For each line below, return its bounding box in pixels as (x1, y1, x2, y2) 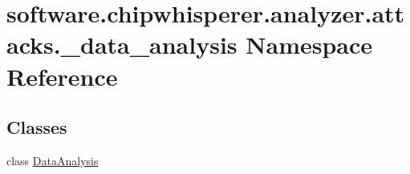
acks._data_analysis (6, 28, 237, 61)
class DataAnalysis (6, 152, 99, 168)
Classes (6, 115, 67, 140)
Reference (6, 59, 118, 92)
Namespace (246, 28, 373, 61)
